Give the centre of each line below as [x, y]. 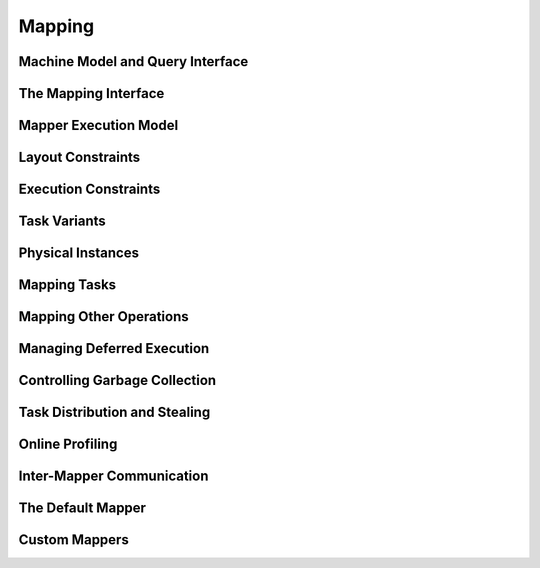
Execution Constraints [89, 189]
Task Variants [62, 221]
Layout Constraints [79, 157]
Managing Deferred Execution [114, 348]
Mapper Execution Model [98, 125]
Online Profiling [68, 444]
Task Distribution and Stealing [114, 412]
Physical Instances [79, 253]
